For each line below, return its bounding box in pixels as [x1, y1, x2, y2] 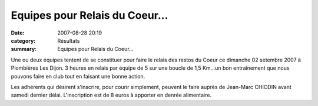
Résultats [57, 37, 80, 44]
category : [11, 37, 36, 44]
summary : [11, 46, 37, 53]
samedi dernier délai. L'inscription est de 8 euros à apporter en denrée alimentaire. [11, 91, 212, 99]
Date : [11, 29, 25, 36]
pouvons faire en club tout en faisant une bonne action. [11, 73, 145, 80]
